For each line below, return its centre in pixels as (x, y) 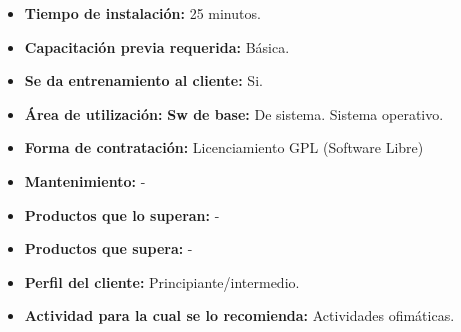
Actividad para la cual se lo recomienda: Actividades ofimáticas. (239, 315)
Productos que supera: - (108, 248)
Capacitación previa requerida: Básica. (157, 46)
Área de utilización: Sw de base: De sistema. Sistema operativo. (234, 113)
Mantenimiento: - (85, 180)
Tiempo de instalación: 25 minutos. (142, 13)
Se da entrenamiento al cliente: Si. (143, 80)
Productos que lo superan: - (122, 214)
